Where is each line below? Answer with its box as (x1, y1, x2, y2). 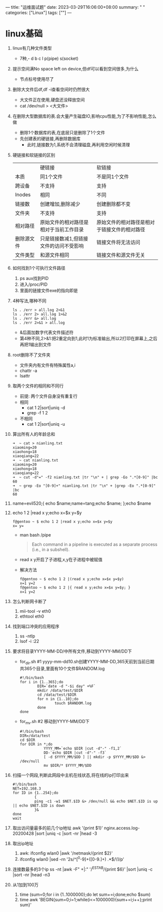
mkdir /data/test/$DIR (37, 688, 83, 693)
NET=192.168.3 (12, 786, 41, 791)
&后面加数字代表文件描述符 (19, 329, 74, 335)
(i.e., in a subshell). (31, 546, 70, 552)
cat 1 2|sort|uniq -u (27, 421, 65, 427)
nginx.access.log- (104, 825, 140, 831)
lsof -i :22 (19, 638, 39, 644)
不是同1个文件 (96, 173, 129, 180)
